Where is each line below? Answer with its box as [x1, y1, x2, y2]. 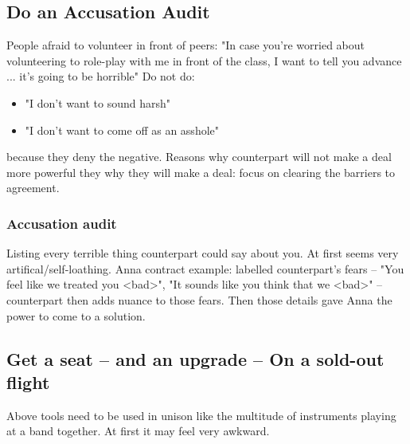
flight [6, 369, 50, 394]
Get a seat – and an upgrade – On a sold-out [6, 346, 385, 371]
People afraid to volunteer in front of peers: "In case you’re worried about [6, 37, 365, 53]
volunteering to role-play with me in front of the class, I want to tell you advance [6, 52, 402, 69]
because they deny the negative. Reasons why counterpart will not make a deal [6, 148, 392, 165]
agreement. [6, 179, 60, 196]
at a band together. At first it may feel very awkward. [6, 422, 270, 439]
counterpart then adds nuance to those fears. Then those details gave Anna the [6, 291, 392, 308]
